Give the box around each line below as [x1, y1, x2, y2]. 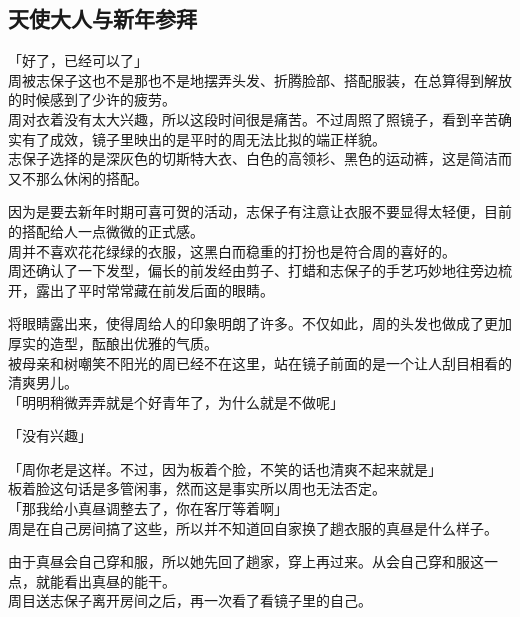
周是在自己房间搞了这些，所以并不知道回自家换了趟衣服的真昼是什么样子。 [8, 517, 498, 538]
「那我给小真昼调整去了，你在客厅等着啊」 [8, 498, 288, 519]
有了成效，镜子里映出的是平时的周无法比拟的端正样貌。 [21, 128, 386, 149]
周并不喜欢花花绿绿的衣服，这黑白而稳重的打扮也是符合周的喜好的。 [8, 240, 456, 261]
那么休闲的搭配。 [35, 167, 148, 188]
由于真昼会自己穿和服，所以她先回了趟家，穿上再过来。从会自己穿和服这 [8, 551, 484, 572]
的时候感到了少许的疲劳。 [8, 89, 176, 110]
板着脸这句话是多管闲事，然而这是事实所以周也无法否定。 [8, 478, 386, 499]
